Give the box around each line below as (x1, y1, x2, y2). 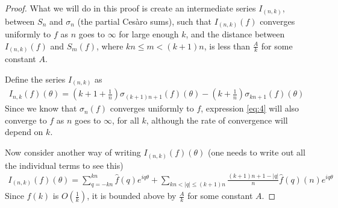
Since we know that (5, 102, 77, 115)
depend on (5, 125, 43, 138)
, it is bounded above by (87, 189, 177, 202)
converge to (5, 113, 47, 126)
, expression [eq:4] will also (201, 102, 299, 115)
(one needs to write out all (207, 146, 305, 159)
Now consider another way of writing (5, 146, 141, 159)
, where (96, 39, 124, 52)
